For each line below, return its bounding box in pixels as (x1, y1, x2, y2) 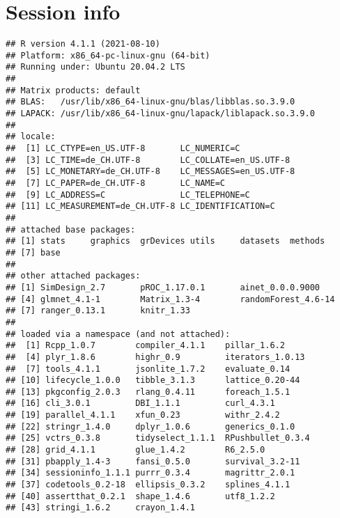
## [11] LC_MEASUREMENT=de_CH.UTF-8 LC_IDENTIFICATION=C (6, 201, 275, 212)
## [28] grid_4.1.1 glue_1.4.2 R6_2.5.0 (6, 445, 265, 455)
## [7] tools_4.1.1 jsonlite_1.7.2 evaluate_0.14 (6, 363, 291, 374)
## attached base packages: (6, 224, 136, 235)
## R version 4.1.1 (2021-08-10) (6, 39, 160, 49)
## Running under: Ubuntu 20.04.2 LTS (6, 62, 185, 72)
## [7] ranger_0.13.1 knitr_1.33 (6, 306, 190, 316)
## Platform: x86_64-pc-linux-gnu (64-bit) (6, 50, 210, 61)
